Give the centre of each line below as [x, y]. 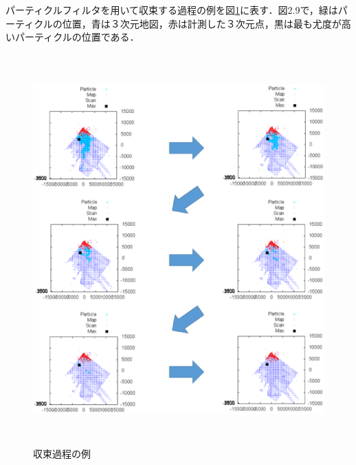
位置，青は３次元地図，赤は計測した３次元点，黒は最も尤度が [202, 23]
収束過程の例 [62, 454]
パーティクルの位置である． [77, 37]
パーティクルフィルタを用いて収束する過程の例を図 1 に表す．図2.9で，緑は [172, 10]
